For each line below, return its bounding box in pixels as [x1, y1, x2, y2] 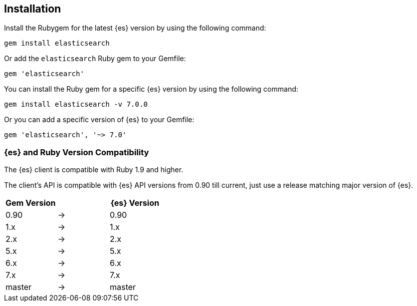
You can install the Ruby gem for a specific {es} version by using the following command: [4, 85, 299, 94]
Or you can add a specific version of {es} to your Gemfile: [4, 115, 194, 124]
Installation [4, 3, 61, 15]
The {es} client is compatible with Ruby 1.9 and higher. [4, 165, 183, 174]
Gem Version [6, 198, 56, 208]
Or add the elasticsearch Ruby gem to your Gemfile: [4, 54, 186, 63]
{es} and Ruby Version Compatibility [4, 147, 149, 157]
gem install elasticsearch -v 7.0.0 [4, 100, 148, 109]
